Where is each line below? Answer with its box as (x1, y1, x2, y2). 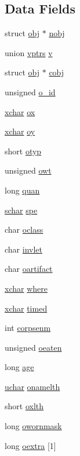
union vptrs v (5, 46, 53, 58)
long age (5, 361, 34, 373)
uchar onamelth (5, 380, 60, 392)
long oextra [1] (5, 439, 56, 451)
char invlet (5, 243, 42, 255)
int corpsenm (5, 322, 51, 334)
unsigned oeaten (5, 341, 62, 353)
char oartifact (5, 262, 53, 275)
